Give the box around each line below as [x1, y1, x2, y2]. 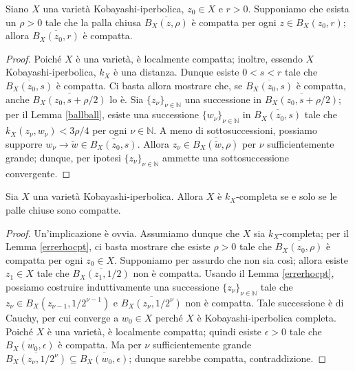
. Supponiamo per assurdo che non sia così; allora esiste [114, 252, 349, 267]
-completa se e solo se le [236, 189, 337, 203]
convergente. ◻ [6, 166, 71, 180]
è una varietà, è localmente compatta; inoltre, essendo [76, 51, 303, 65]
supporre [6, 136, 43, 150]
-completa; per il [279, 225, 349, 240]
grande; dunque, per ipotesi [6, 150, 121, 164]
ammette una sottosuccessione [162, 150, 289, 164]
